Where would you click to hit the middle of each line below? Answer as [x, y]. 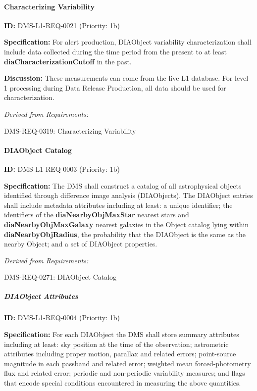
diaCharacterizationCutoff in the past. [68, 61]
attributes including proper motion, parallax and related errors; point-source [120, 354]
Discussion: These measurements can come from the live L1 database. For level [126, 78]
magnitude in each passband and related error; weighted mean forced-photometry [128, 363]
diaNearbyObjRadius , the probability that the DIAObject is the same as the [125, 234]
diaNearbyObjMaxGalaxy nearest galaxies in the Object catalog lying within [127, 224]
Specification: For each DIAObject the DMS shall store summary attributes [122, 334]
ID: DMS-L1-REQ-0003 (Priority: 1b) [62, 169]
